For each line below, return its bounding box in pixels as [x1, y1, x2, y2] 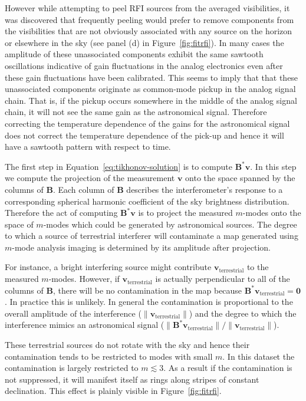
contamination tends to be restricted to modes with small [5, 350, 213, 362]
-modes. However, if [48, 272, 120, 285]
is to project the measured [138, 206, 233, 219]
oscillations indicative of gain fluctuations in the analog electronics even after [5, 59, 283, 71]
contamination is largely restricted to [5, 361, 139, 374]
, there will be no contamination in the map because [52, 284, 242, 296]
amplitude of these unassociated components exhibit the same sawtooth [5, 48, 264, 60]
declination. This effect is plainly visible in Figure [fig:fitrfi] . [5, 384, 222, 397]
